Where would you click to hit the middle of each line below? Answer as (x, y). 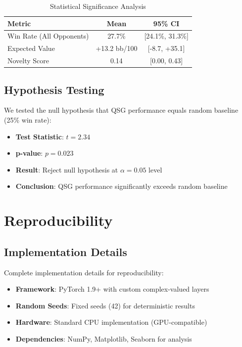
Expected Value (31, 48)
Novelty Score (28, 61)
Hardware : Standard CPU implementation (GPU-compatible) (111, 322)
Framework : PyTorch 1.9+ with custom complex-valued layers (112, 289)
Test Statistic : (40, 136)
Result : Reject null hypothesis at (67, 169)
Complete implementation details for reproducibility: (84, 272)
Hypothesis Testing (54, 89)
